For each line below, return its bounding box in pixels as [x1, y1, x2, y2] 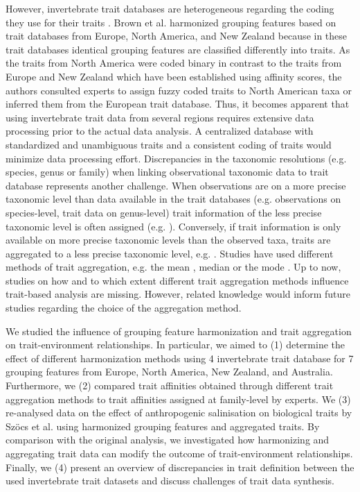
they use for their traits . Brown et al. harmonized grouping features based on [6, 15, 336, 29]
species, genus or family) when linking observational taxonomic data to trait [6, 164, 329, 179]
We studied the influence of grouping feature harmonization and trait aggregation [6, 323, 352, 338]
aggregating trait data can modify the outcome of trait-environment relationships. [6, 446, 353, 460]
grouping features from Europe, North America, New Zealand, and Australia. [6, 364, 333, 379]
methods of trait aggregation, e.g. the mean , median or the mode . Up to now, [6, 260, 341, 274]
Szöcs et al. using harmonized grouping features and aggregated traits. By [6, 418, 320, 433]
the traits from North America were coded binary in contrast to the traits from [6, 56, 342, 70]
